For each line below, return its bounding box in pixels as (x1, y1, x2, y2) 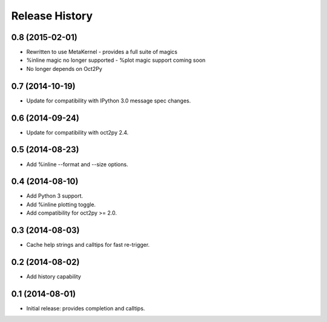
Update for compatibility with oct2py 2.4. (26, 129, 129, 136)
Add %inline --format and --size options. (26, 161, 128, 168)
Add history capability (26, 273, 81, 280)
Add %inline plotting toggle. (26, 201, 96, 208)
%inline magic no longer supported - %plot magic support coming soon (26, 56, 206, 64)
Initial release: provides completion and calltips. (26, 304, 145, 312)
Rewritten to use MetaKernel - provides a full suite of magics (26, 49, 178, 56)
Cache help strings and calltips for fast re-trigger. (26, 241, 150, 249)
